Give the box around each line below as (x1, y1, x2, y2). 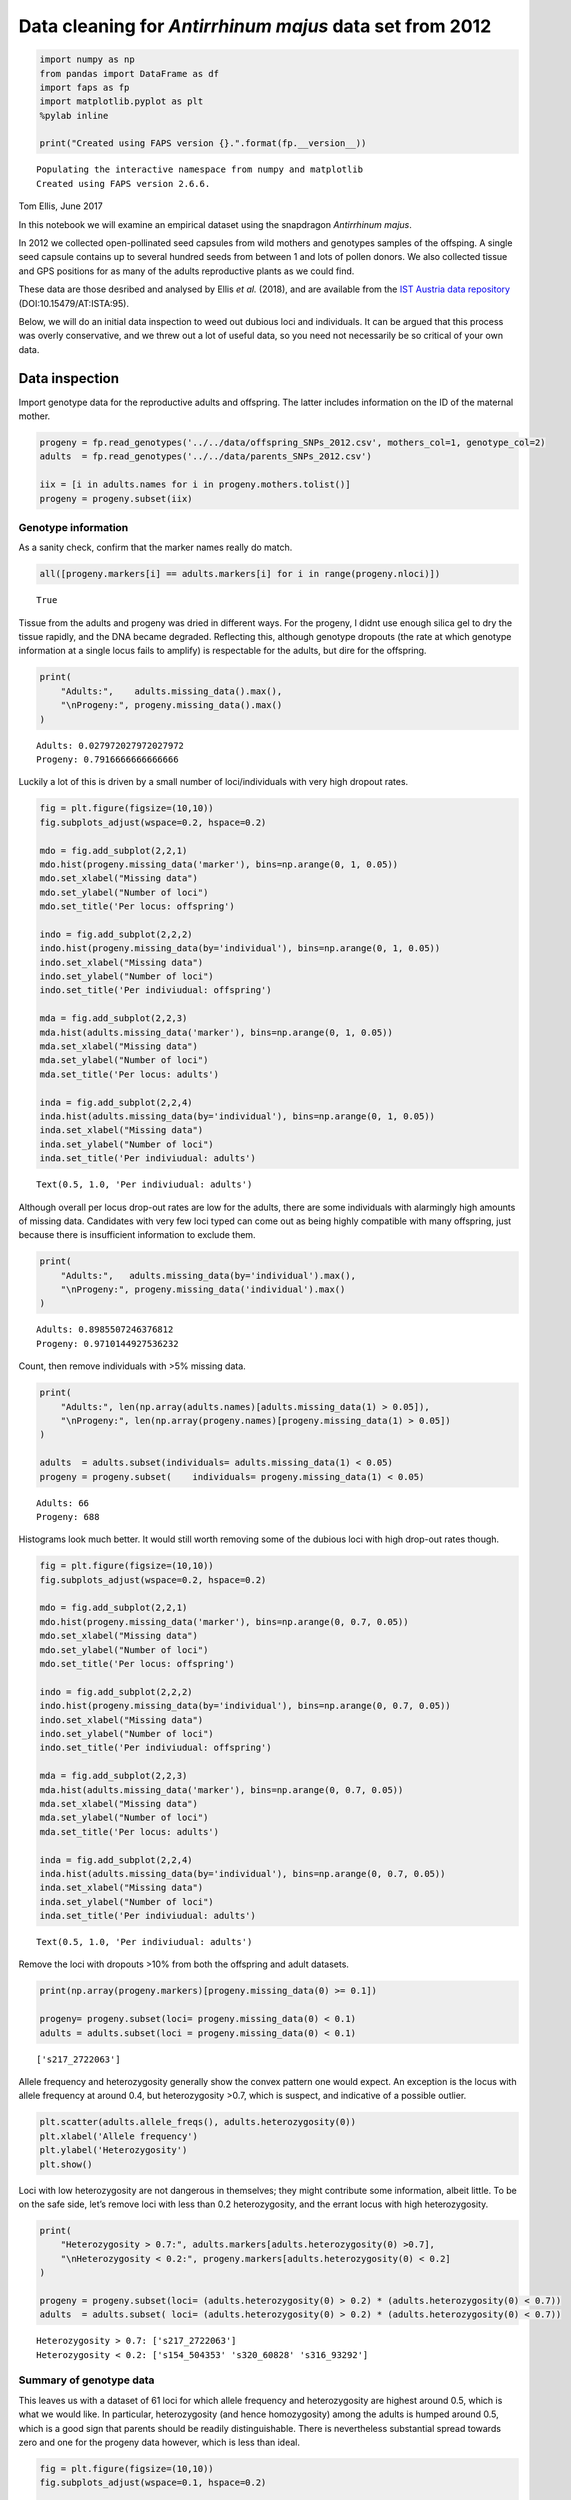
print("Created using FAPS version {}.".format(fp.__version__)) (39, 138, 367, 149)
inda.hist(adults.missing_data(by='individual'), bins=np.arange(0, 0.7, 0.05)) (39, 1868, 446, 1879)
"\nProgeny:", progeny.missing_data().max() (60, 700, 283, 711)
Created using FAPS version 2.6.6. (36, 178, 211, 189)
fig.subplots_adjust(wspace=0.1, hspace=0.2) (39, 2477, 267, 2489)
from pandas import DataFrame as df (39, 68, 220, 79)
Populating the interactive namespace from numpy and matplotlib (36, 164, 364, 175)
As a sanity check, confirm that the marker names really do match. (18, 541, 293, 554)
